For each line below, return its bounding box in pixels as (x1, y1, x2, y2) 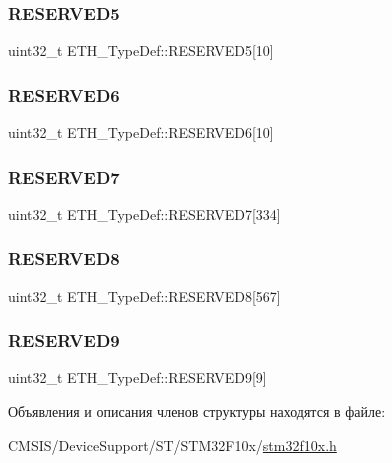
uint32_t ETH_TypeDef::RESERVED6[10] (8, 122, 274, 143)
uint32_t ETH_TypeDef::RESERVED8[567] (8, 285, 281, 306)
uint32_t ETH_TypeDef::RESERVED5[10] (8, 40, 274, 61)
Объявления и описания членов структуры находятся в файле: (8, 401, 386, 422)
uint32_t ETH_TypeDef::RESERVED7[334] (8, 203, 281, 224)
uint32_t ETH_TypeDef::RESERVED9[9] (8, 367, 267, 388)
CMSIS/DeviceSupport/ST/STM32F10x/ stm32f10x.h (8, 434, 337, 455)
